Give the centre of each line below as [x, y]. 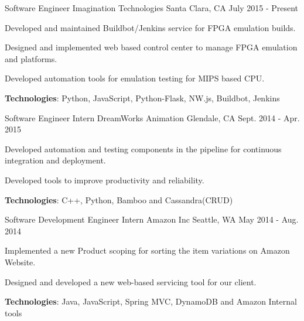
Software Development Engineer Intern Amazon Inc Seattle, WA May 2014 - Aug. [152, 219]
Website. [20, 262]
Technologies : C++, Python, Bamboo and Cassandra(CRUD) [119, 199]
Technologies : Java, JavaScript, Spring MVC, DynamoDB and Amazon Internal [151, 301]
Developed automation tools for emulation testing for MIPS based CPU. [135, 78]
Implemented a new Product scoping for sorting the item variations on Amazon [147, 250]
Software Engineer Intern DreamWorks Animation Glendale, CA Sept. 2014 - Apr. [152, 117]
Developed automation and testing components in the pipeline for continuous [143, 148]
